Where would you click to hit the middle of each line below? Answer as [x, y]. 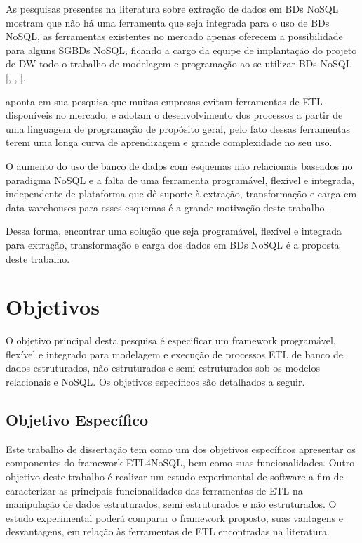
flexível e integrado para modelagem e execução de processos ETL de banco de [174, 354]
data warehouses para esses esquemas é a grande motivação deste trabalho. [167, 207]
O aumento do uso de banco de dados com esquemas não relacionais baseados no [179, 165]
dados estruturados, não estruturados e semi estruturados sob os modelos [163, 368]
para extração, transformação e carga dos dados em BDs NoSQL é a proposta [173, 244]
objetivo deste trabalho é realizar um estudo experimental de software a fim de [175, 476]
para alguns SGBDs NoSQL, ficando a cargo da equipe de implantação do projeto [181, 50]
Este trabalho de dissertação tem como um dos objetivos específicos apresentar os [181, 449]
